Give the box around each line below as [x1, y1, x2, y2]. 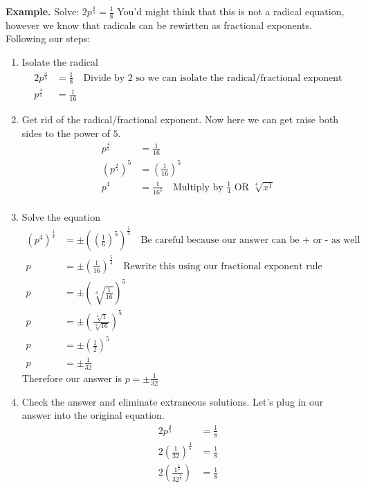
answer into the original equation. [21, 408, 165, 422]
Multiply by [172, 182, 223, 192]
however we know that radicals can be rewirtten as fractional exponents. [6, 17, 312, 32]
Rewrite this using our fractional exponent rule [123, 261, 322, 271]
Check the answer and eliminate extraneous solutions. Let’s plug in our [21, 394, 324, 408]
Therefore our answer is [21, 370, 122, 385]
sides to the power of [21, 125, 110, 140]
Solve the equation [21, 210, 100, 224]
